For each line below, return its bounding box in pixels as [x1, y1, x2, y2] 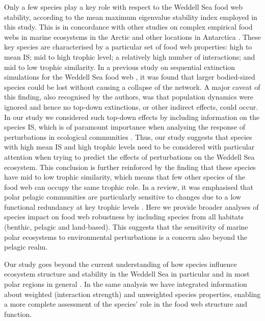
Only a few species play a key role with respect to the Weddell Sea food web [4, 2, 243, 12]
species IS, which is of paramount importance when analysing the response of [4, 121, 246, 132]
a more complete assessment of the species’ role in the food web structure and [4, 299, 248, 309]
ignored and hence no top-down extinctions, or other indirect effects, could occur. [4, 101, 258, 112]
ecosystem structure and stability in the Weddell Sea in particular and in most [4, 268, 250, 279]
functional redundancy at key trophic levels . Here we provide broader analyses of [4, 201, 259, 212]
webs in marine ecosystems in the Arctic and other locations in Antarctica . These [4, 31, 261, 42]
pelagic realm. [4, 241, 48, 252]
